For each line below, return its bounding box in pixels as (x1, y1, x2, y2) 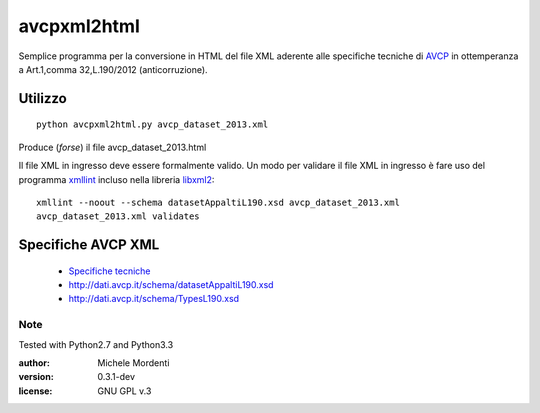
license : (18, 385, 53, 397)
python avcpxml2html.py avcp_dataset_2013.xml (36, 119, 269, 130)
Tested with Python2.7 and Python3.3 (18, 338, 174, 350)
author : (18, 357, 50, 369)
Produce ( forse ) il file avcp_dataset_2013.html (18, 141, 207, 153)
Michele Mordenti (97, 357, 170, 369)
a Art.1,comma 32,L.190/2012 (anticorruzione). (18, 63, 209, 75)
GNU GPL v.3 (97, 385, 152, 397)
